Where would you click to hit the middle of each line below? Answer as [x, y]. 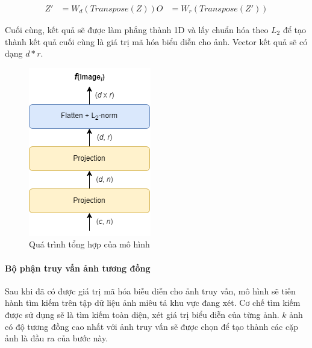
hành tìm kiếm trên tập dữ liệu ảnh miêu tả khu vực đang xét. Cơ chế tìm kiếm [153, 303]
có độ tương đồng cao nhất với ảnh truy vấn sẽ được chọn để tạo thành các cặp [152, 326]
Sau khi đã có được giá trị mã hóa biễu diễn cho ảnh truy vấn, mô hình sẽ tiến [150, 291]
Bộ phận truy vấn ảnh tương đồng [78, 268]
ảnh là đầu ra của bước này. [57, 338]
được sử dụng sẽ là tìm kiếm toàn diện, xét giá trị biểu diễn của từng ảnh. [142, 314]
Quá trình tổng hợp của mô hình [89, 244]
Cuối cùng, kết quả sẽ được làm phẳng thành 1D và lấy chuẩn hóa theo [137, 30]
